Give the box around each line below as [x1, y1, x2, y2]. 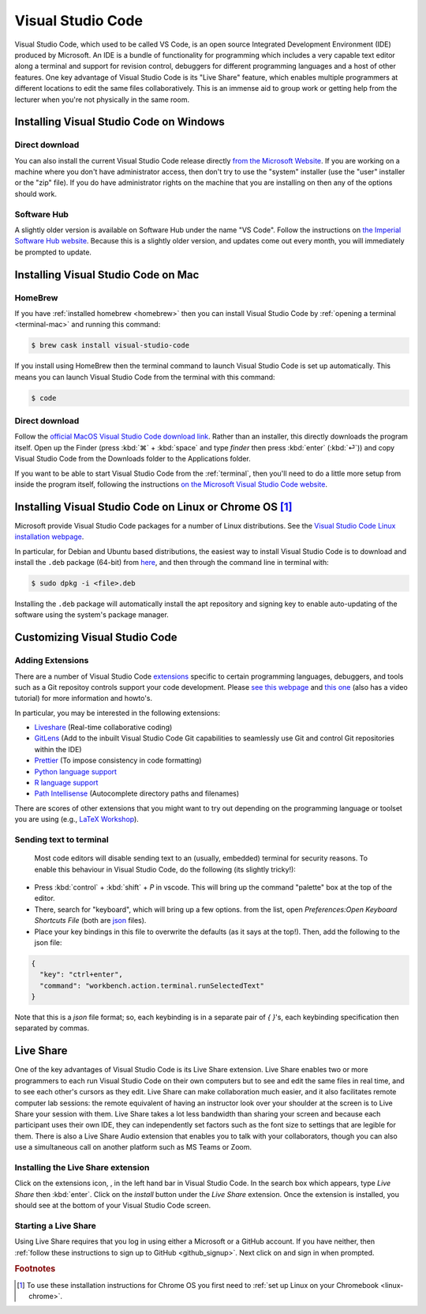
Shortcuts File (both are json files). [34, 916, 147, 925]
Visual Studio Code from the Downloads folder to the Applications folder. [14, 454, 252, 464]
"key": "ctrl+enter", [39, 970, 124, 979]
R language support [34, 778, 99, 788]
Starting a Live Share [14, 1220, 96, 1231]
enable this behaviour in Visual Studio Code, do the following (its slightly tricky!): [34, 864, 296, 874]
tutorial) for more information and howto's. [14, 694, 153, 703]
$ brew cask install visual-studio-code [31, 341, 189, 350]
